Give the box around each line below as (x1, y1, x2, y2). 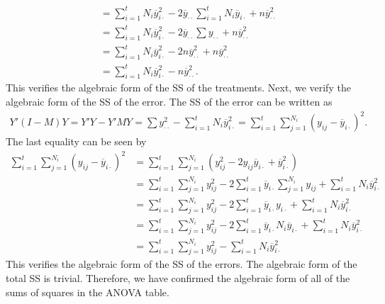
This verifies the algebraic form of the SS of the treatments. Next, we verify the (6, 80, 351, 95)
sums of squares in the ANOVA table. (6, 284, 169, 299)
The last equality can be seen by (6, 134, 147, 149)
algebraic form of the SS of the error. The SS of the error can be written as (6, 94, 333, 108)
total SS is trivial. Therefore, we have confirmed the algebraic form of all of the (6, 271, 350, 286)
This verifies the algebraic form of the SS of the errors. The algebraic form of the (6, 257, 357, 271)
